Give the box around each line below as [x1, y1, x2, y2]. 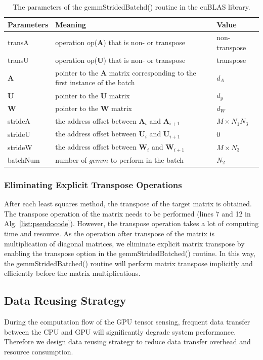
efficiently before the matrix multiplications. [4, 268, 141, 278]
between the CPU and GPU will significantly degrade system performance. [4, 326, 236, 337]
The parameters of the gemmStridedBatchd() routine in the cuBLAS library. [13, 2, 250, 12]
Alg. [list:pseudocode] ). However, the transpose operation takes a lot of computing [4, 218, 259, 229]
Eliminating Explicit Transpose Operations [4, 178, 182, 191]
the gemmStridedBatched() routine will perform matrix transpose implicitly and [4, 258, 253, 268]
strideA [8, 116, 30, 126]
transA [8, 37, 29, 48]
